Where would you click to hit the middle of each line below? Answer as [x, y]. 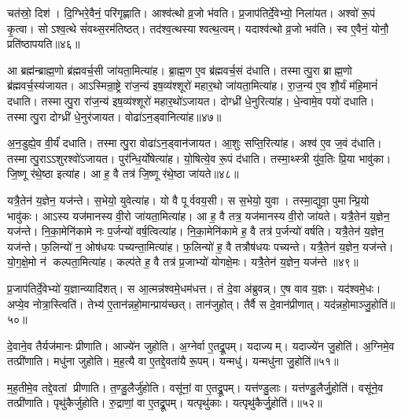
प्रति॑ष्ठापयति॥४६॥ [44, 44]
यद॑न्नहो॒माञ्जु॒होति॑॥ [360, 303]
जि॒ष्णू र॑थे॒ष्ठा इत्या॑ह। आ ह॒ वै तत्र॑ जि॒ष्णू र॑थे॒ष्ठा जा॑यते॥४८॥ [123, 174]
